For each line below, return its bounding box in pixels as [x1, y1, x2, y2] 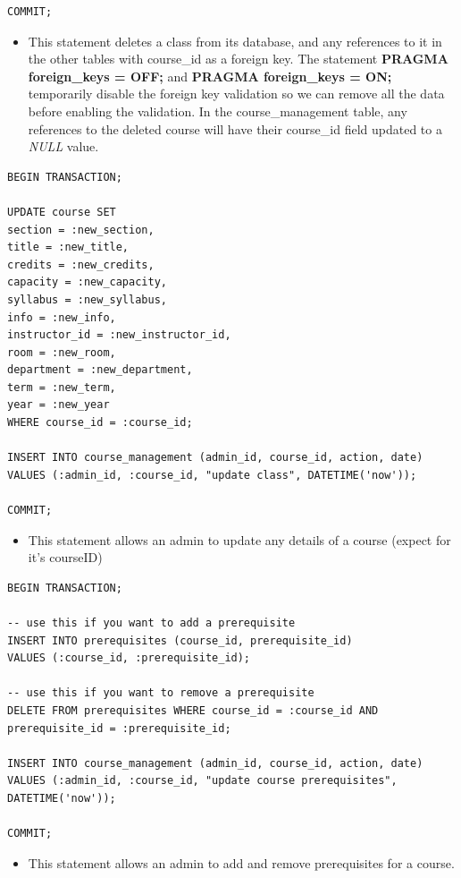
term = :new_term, [7, 380, 116, 394]
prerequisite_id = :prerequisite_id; [7, 721, 231, 735]
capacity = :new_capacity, [7, 276, 167, 289]
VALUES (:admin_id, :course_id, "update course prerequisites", [7, 774, 398, 788]
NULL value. [28, 137, 99, 156]
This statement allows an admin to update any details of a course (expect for [28, 530, 451, 549]
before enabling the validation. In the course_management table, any [28, 101, 407, 120]
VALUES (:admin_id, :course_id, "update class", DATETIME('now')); [7, 468, 417, 482]
